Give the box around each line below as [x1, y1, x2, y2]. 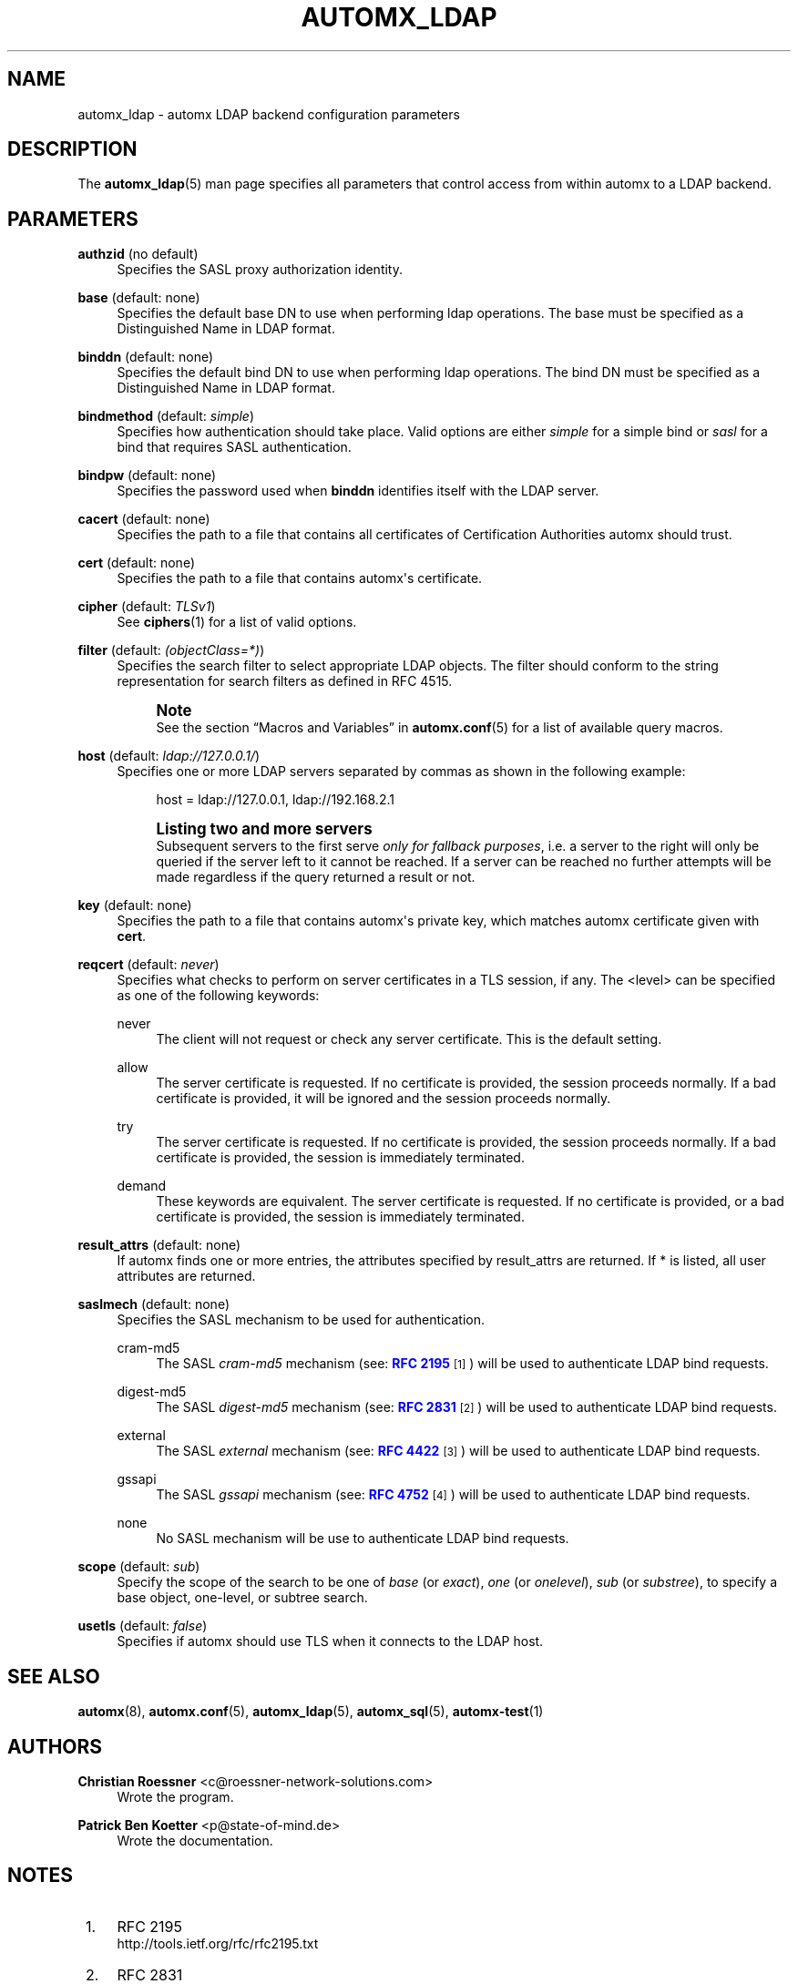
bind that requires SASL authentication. [117, 439, 352, 455]
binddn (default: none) [77, 349, 214, 365]
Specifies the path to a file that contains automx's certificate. [117, 570, 483, 587]
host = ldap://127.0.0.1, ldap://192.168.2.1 [156, 792, 394, 808]
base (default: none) [77, 290, 200, 306]
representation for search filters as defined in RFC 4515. [117, 673, 453, 690]
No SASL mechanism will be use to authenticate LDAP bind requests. [156, 1530, 569, 1547]
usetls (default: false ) [77, 1618, 208, 1634]
